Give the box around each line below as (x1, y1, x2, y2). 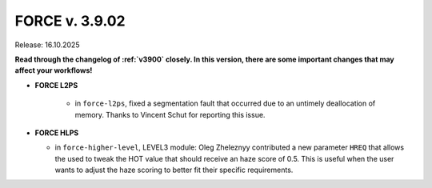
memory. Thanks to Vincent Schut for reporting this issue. (74, 110, 266, 119)
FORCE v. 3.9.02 (14, 12, 126, 30)
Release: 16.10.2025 (14, 40, 80, 50)
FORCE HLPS (34, 128, 79, 138)
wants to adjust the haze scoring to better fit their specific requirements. (54, 165, 294, 175)
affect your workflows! (14, 66, 93, 75)
